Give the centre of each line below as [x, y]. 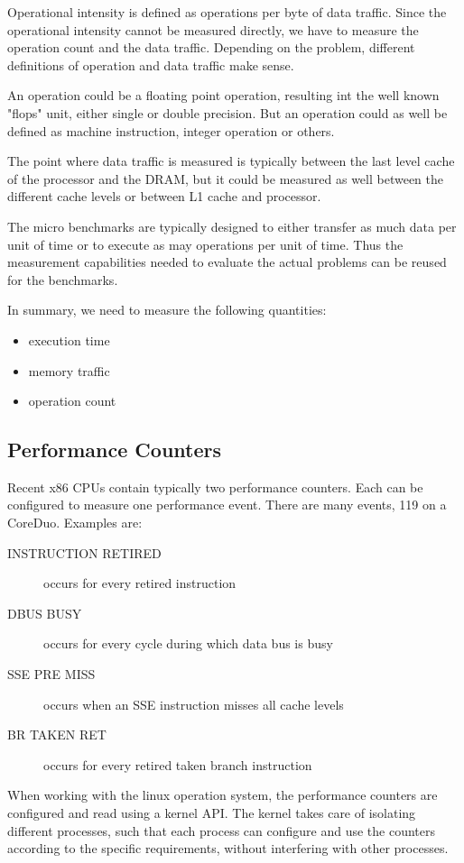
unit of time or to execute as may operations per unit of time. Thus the [205, 244]
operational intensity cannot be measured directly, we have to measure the [213, 29]
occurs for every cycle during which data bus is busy [188, 643]
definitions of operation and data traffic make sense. [151, 64]
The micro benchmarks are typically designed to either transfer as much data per [232, 226]
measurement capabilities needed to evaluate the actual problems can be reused [227, 262]
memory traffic [69, 370]
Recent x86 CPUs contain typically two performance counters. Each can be [215, 487]
